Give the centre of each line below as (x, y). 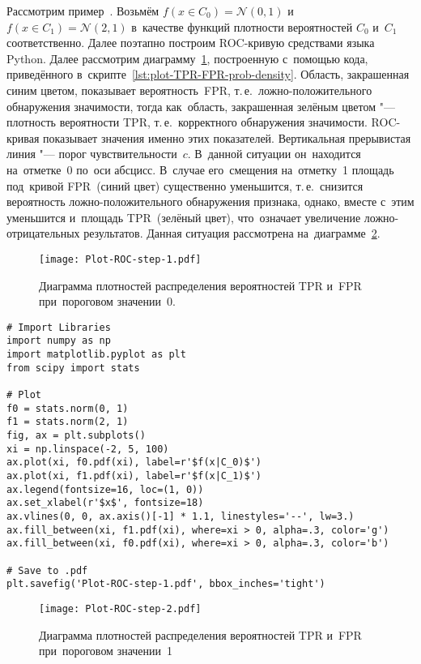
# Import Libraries (59, 327)
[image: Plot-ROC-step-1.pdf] (120, 259)
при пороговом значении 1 (106, 651)
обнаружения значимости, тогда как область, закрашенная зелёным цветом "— (201, 106)
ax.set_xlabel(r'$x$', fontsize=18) (105, 503)
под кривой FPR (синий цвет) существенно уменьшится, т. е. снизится (185, 185)
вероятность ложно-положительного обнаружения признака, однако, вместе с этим (210, 201)
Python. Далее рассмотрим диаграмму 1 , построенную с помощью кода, (187, 58)
